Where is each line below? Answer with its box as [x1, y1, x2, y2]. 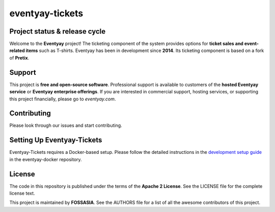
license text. [9, 190, 35, 196]
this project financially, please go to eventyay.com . [9, 96, 116, 102]
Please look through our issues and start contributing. [9, 122, 122, 128]
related [9, 47, 25, 54]
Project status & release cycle [9, 27, 106, 36]
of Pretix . [9, 55, 30, 61]
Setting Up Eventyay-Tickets [9, 136, 102, 145]
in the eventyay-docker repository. [9, 156, 82, 163]
